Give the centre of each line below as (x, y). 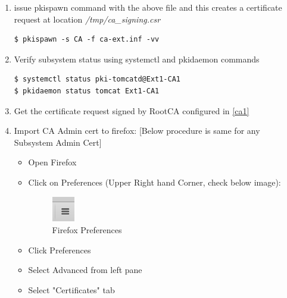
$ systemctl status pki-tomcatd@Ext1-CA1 (97, 79)
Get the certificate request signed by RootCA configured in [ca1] (132, 110)
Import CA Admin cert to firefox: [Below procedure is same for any (137, 131)
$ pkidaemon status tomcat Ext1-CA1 (87, 91)
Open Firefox (52, 162)
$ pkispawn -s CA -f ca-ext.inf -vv (87, 40)
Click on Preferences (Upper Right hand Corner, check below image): (155, 182)
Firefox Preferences (87, 230)
